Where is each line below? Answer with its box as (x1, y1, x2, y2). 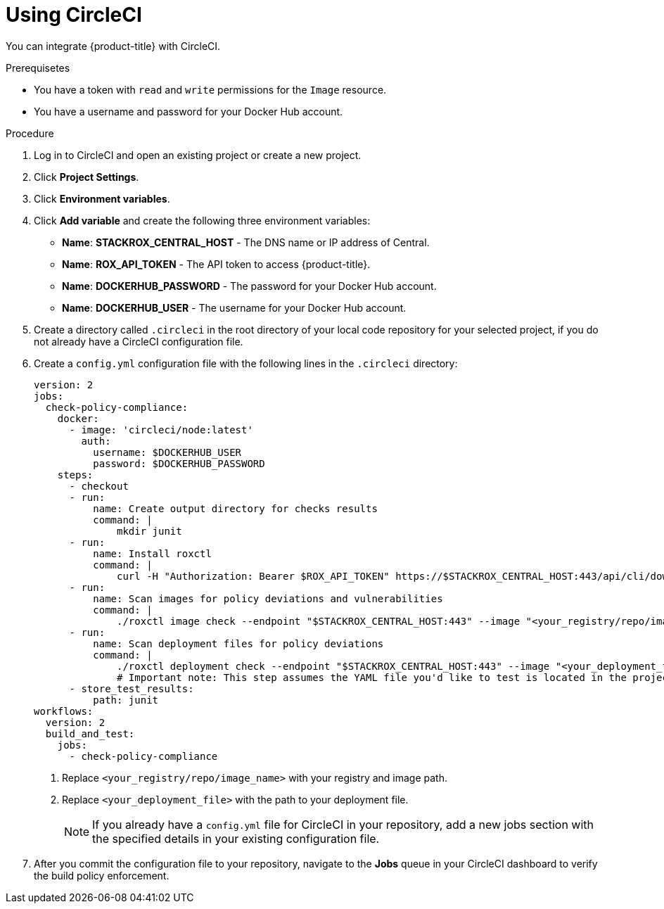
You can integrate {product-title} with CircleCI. (6, 39, 221, 52)
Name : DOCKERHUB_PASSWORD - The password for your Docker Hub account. (62, 279, 437, 292)
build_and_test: (45, 727, 135, 739)
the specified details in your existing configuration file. (92, 831, 380, 846)
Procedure (6, 127, 54, 139)
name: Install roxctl (93, 547, 212, 559)
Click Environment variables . (34, 192, 170, 205)
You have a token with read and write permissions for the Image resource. (34, 83, 387, 96)
